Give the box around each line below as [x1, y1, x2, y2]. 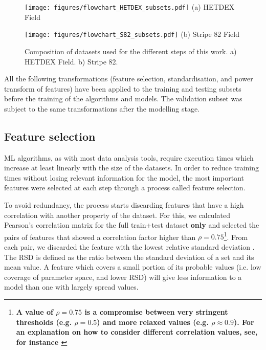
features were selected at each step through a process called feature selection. [4, 182, 246, 193]
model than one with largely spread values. [4, 281, 139, 292]
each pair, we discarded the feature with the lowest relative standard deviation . [4, 242, 255, 252]
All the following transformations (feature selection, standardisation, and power [4, 73, 253, 84]
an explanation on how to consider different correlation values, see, [16, 326, 258, 337]
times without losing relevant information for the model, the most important [4, 172, 245, 183]
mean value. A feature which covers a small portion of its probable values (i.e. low [4, 261, 261, 272]
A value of [16, 307, 53, 317]
